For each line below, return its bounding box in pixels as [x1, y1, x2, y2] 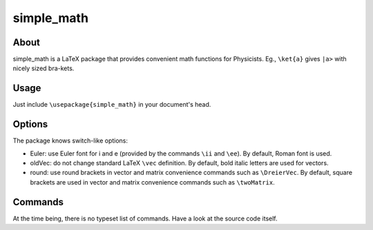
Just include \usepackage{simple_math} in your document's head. [12, 101, 211, 109]
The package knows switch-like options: [12, 136, 128, 145]
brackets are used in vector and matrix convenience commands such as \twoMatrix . [30, 178, 276, 186]
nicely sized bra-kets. [12, 64, 75, 72]
